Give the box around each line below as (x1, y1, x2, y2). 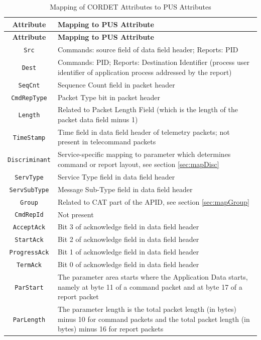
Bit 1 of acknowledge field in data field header (57, 246, 199, 257)
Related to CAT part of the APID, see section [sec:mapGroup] (57, 196, 249, 207)
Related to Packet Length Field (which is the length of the (57, 104, 238, 115)
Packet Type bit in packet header (57, 92, 160, 102)
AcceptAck (13, 224, 46, 231)
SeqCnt (18, 81, 40, 89)
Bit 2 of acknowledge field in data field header (57, 234, 199, 244)
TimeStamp (13, 134, 46, 141)
